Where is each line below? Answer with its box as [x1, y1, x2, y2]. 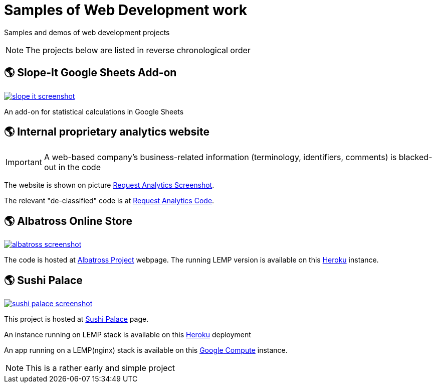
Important [6, 157, 42, 168]
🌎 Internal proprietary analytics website [4, 125, 210, 139]
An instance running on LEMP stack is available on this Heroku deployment [4, 330, 251, 339]
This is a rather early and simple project [26, 363, 175, 373]
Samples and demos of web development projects [4, 28, 170, 37]
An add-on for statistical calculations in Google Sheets [4, 107, 184, 116]
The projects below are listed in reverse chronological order [26, 45, 251, 55]
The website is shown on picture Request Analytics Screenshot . [4, 181, 214, 190]
